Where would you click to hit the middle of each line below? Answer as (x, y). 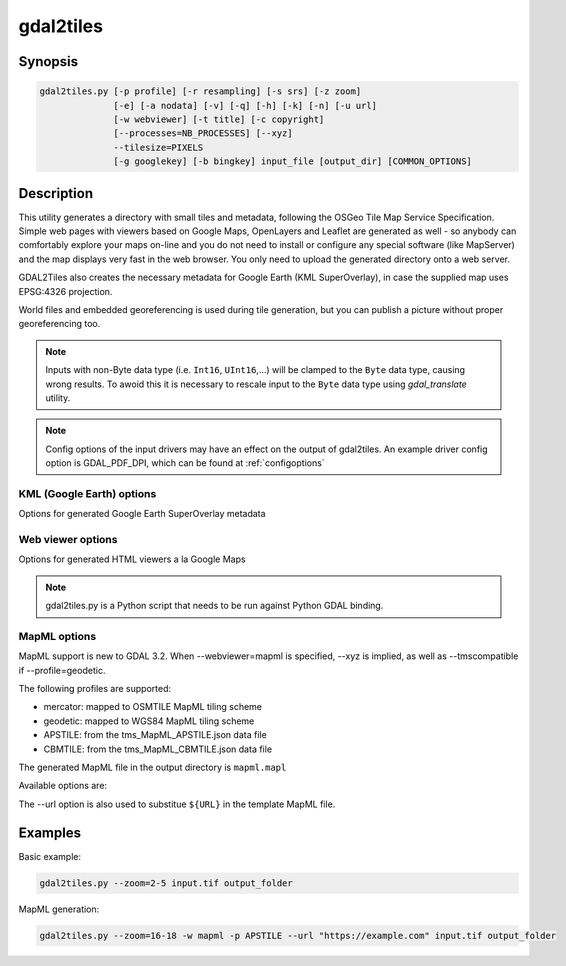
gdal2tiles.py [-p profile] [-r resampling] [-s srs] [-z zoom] (200, 91)
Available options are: (63, 786)
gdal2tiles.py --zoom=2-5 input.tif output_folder (166, 883)
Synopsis (48, 61)
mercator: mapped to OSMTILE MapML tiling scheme (153, 707)
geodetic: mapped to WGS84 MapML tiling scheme (149, 721)
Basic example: (50, 856)
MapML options (57, 636)
